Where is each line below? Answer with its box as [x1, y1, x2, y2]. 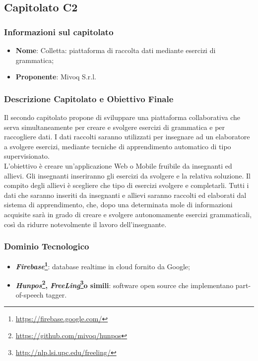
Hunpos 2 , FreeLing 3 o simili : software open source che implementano [15, 278, 234, 290]
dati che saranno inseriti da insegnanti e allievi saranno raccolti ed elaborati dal [4, 189, 247, 200]
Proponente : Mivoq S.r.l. [15, 71, 96, 82]
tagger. [46, 289, 67, 300]
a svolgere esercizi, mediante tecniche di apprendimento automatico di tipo [4, 141, 231, 151]
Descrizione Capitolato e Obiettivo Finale [4, 92, 174, 105]
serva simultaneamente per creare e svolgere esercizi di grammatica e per [4, 121, 225, 132]
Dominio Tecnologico [4, 240, 89, 252]
